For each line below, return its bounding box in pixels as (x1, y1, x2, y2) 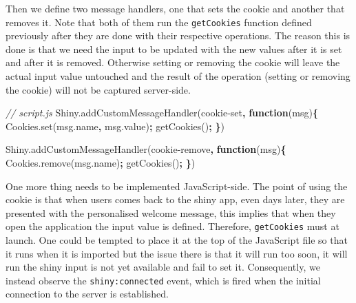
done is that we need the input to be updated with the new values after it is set (6, 41, 342, 56)
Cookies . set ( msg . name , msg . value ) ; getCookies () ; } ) (6, 118, 224, 133)
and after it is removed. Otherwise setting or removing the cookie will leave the (6, 55, 340, 70)
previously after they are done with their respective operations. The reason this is (6, 28, 350, 43)
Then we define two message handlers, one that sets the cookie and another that (6, 1, 345, 15)
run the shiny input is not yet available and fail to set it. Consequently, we (6, 260, 320, 274)
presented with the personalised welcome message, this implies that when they (6, 205, 336, 220)
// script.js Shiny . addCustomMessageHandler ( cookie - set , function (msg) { (6, 105, 318, 120)
